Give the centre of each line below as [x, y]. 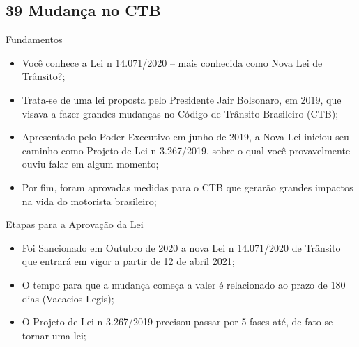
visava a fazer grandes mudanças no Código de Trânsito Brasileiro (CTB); [180, 113]
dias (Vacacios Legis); [68, 298]
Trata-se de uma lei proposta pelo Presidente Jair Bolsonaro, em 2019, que [182, 99]
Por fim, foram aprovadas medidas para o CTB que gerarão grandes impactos [188, 187]
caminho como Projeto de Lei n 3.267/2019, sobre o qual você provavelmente [186, 150]
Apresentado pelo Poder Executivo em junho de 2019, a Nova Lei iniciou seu [185, 137]
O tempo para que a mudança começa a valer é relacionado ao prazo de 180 [184, 284]
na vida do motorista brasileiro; [89, 201]
